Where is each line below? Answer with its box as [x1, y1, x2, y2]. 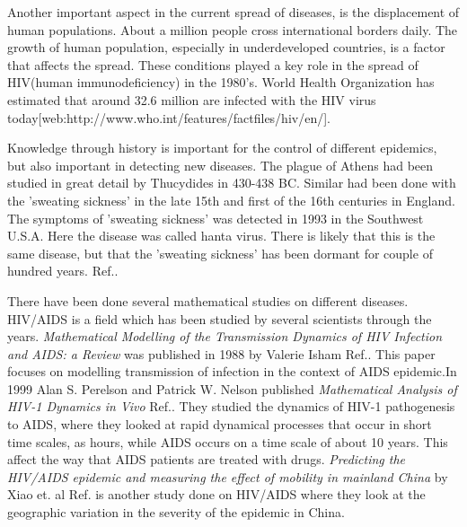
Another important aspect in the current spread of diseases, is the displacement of [7, 3, 460, 21]
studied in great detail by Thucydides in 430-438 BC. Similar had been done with [7, 173, 456, 192]
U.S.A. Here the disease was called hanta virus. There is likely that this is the [7, 226, 436, 245]
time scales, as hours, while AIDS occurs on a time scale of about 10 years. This [7, 432, 448, 451]
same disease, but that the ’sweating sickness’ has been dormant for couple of [7, 243, 433, 262]
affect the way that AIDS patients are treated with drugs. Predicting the [7, 450, 406, 469]
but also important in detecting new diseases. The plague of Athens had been [7, 155, 434, 174]
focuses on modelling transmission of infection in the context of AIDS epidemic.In [7, 362, 457, 381]
